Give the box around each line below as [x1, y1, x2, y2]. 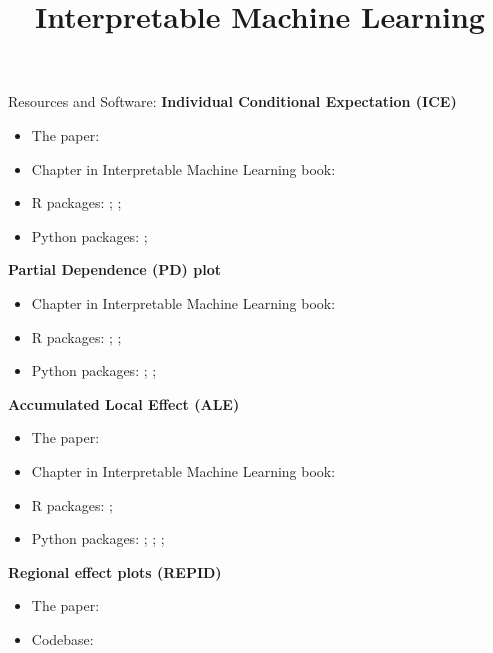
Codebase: [31, 628, 94, 649]
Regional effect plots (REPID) [8, 561, 222, 582]
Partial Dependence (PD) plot [8, 259, 221, 280]
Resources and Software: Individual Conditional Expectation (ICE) [8, 91, 457, 112]
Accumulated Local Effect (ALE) [8, 393, 240, 414]
